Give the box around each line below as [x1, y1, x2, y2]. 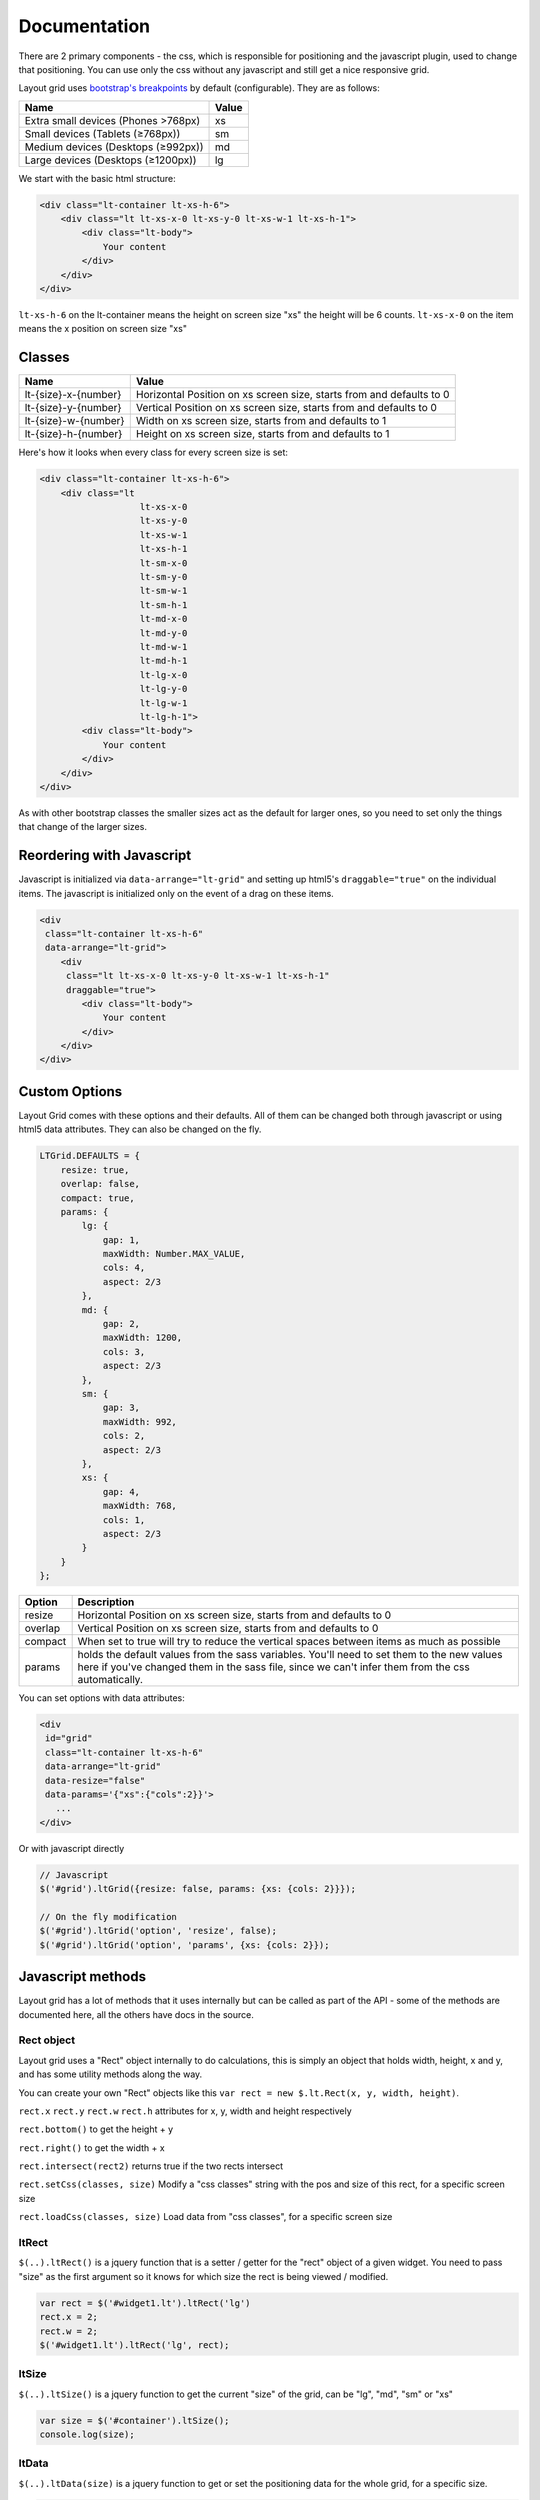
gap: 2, [102, 1318, 140, 1330]
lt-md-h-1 [139, 655, 188, 667]
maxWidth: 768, [102, 1500, 177, 1512]
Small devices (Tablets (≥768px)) [24, 126, 181, 140]
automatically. [77, 1673, 144, 1687]
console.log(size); [39, 2429, 135, 2440]
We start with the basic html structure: [18, 172, 177, 184]
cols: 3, [102, 1346, 146, 1357]
